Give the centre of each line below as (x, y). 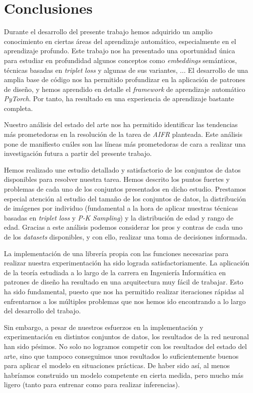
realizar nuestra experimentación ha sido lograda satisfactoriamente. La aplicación (127, 263)
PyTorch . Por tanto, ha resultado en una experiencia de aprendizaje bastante (119, 98)
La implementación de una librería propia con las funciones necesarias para (116, 253)
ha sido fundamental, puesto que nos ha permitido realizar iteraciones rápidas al (124, 291)
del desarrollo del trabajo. (42, 311)
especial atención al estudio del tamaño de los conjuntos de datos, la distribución (125, 198)
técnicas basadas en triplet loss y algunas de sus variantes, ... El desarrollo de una (126, 70)
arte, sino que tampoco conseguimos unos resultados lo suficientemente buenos (121, 356)
